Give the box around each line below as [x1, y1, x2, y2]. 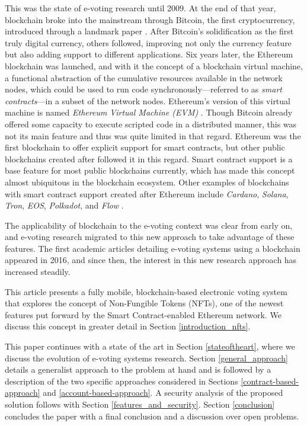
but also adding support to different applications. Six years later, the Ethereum [5, 48, 293, 60]
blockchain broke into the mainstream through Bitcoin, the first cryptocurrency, [5, 13, 295, 25]
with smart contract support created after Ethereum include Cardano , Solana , [5, 187, 289, 200]
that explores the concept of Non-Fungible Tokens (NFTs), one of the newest [5, 297, 284, 309]
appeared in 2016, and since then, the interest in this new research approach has [5, 254, 297, 266]
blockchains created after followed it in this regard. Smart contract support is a [5, 152, 293, 165]
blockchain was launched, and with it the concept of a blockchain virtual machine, [5, 59, 303, 72]
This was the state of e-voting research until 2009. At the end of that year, [5, 2, 276, 14]
